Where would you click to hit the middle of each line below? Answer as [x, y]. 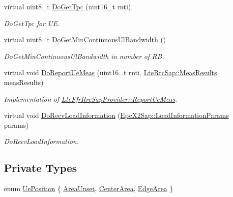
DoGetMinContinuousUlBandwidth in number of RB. [84, 56]
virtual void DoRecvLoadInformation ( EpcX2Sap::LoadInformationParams [116, 115]
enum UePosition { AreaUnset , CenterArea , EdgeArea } [88, 188]
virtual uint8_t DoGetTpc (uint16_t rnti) [68, 6]
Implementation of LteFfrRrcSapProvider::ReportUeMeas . [91, 98]
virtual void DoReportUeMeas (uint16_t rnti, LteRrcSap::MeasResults [111, 72]
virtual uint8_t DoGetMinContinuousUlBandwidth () [85, 40]
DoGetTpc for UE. [32, 23]
